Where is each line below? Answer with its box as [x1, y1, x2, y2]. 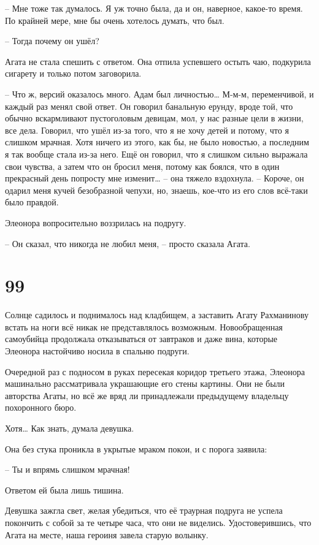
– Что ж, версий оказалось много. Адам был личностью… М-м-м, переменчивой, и [5, 87, 314, 100]
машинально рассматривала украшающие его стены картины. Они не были [5, 377, 285, 390]
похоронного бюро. [5, 401, 77, 414]
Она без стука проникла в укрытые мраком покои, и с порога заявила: [5, 442, 267, 455]
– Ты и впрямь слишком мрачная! [5, 463, 130, 476]
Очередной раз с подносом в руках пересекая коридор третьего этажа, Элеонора [5, 365, 305, 378]
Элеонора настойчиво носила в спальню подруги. [5, 345, 190, 357]
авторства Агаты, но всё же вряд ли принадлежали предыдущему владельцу [5, 389, 289, 402]
